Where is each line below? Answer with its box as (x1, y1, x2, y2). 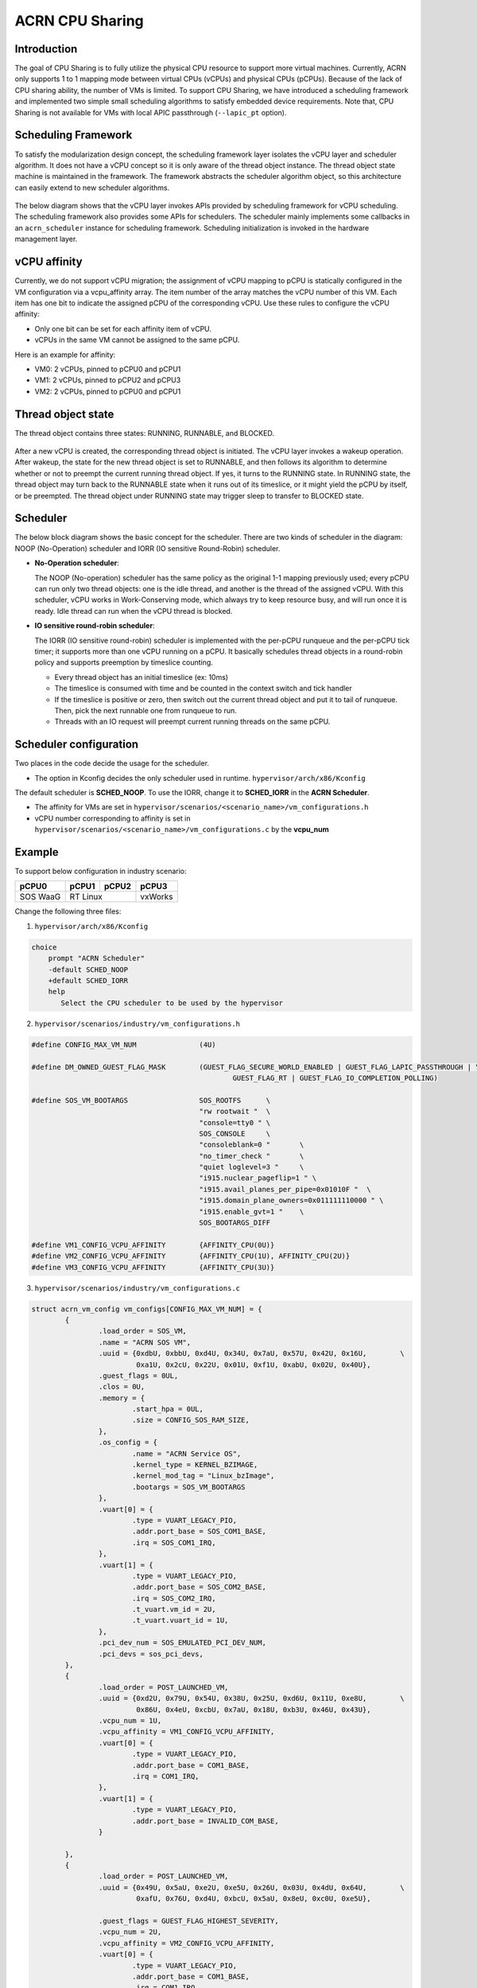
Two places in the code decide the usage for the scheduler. (14, 759, 210, 768)
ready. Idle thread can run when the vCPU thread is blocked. (34, 606, 233, 615)
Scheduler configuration (14, 738, 139, 751)
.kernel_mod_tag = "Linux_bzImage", (131, 1471, 275, 1481)
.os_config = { (98, 1438, 158, 1447)
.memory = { (98, 1393, 145, 1403)
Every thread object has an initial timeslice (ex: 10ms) (54, 672, 229, 681)
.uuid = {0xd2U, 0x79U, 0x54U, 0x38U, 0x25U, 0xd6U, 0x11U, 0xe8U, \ (98, 1694, 405, 1703)
